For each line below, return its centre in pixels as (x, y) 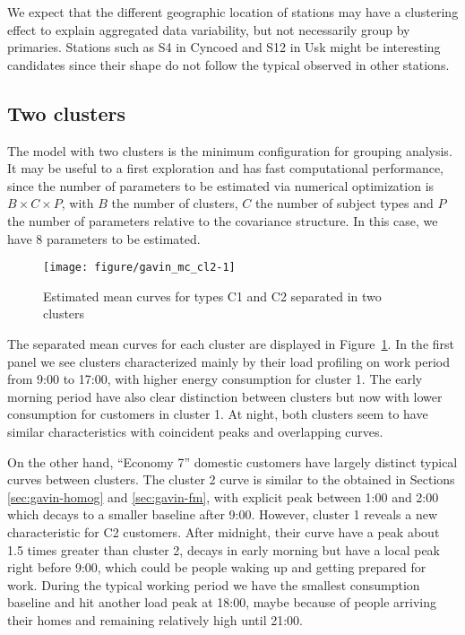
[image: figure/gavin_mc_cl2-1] (139, 268)
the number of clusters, (175, 203)
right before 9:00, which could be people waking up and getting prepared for (217, 567)
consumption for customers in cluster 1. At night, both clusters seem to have (218, 414)
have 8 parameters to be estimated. (104, 238)
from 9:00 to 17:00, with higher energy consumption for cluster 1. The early (215, 379)
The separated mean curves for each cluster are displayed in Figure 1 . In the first (231, 343)
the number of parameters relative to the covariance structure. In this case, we (223, 220)
